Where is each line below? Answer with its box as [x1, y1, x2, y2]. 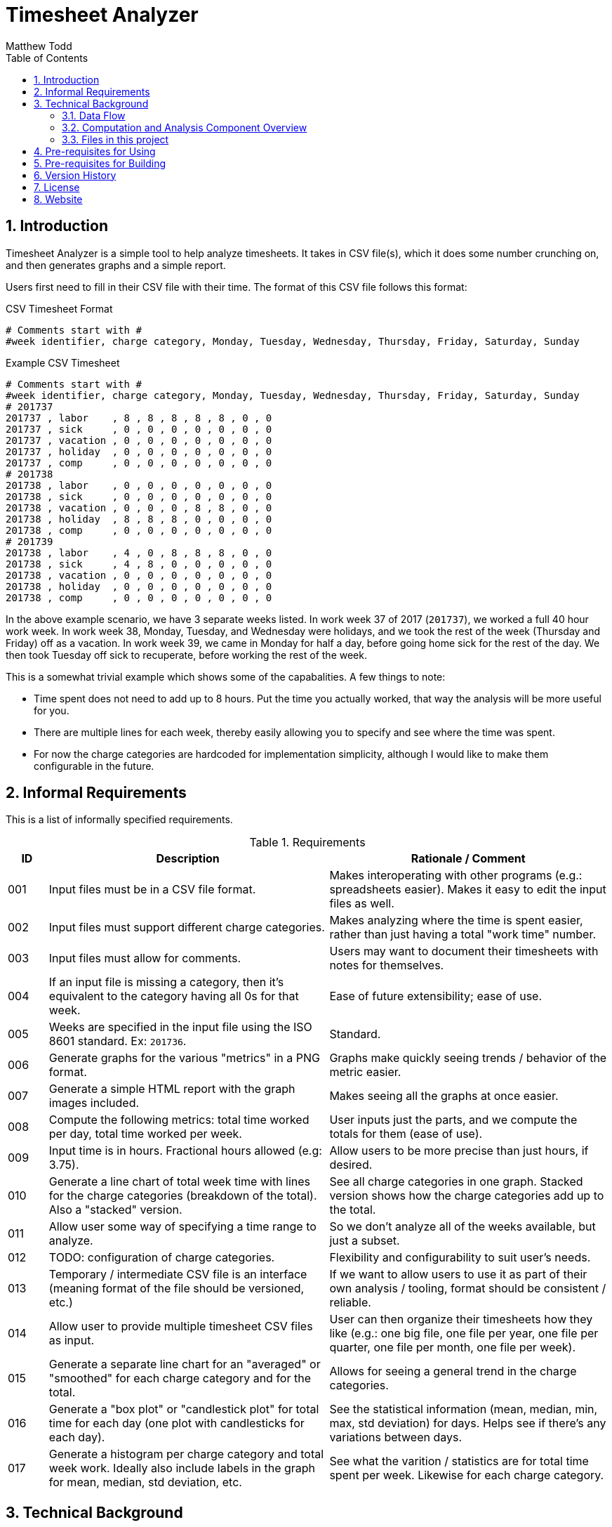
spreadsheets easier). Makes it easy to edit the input [329, 882, 606, 897]
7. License [34, 181, 80, 193]
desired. [329, 1158, 373, 1172]
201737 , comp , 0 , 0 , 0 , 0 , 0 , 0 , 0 [6, 457, 272, 468]
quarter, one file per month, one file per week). [329, 1340, 576, 1355]
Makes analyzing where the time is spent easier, [329, 913, 583, 928]
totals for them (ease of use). [329, 1127, 483, 1141]
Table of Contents [6, 51, 88, 64]
